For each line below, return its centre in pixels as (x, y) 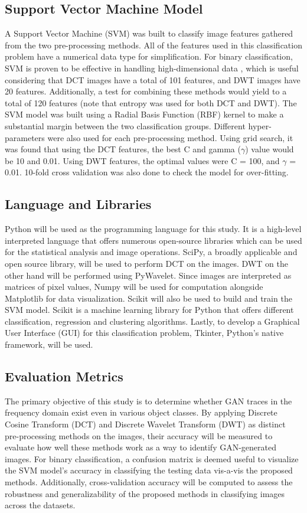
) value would (270, 149)
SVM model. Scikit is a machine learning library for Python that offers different (149, 310)
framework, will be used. (49, 344)
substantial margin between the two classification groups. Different (125, 125)
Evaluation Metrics (64, 376)
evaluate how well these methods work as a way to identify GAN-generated (141, 447)
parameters (25, 137)
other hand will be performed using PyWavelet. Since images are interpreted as (148, 275)
